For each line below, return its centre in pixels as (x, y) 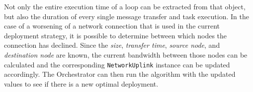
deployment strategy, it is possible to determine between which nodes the (116, 35)
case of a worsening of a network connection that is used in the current (112, 26)
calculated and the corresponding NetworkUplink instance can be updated (117, 64)
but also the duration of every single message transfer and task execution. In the (126, 16)
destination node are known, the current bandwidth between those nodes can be (126, 54)
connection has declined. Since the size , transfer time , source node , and (112, 45)
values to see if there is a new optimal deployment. (81, 83)
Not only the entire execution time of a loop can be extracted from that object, (125, 6)
